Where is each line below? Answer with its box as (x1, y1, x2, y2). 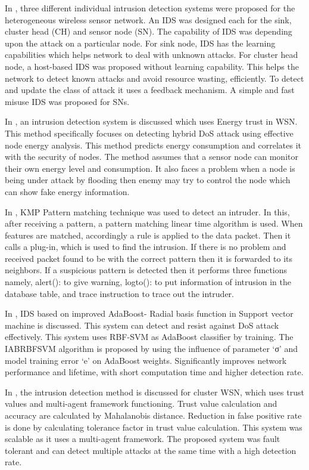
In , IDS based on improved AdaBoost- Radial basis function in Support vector (5, 307, 294, 320)
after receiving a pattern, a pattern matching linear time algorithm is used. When (5, 217, 303, 230)
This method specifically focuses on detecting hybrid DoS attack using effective (5, 126, 294, 139)
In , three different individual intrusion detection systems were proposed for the (5, 2, 295, 14)
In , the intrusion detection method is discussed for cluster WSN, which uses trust (5, 385, 304, 398)
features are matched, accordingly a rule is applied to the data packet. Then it (5, 228, 291, 241)
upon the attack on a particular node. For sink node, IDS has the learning (5, 36, 276, 49)
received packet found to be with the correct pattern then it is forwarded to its (5, 252, 292, 264)
